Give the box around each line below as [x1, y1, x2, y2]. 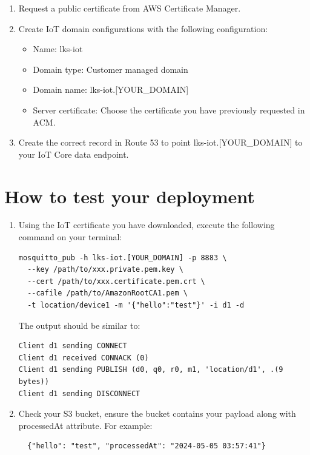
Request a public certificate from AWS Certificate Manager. [18, 2, 241, 14]
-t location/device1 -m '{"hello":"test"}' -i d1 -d [27, 301, 245, 310]
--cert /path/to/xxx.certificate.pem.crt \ [27, 277, 205, 286]
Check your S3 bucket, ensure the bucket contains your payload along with [18, 407, 296, 420]
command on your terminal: [18, 231, 122, 243]
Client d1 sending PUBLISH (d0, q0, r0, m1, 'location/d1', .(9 [18, 365, 283, 374]
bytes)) [18, 377, 49, 386]
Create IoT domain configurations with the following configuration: [18, 22, 268, 35]
